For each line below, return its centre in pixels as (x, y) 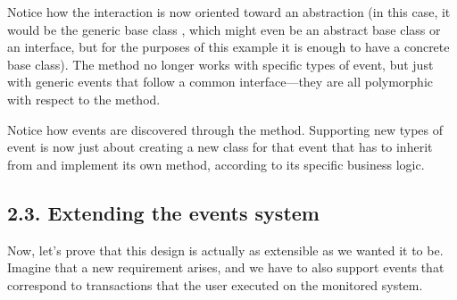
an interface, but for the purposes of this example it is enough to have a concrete (228, 47)
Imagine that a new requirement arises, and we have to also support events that (226, 267)
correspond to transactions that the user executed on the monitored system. (215, 284)
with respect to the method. (84, 99)
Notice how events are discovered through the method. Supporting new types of (225, 129)
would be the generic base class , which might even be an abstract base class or (224, 29)
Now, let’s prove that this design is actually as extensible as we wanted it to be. (225, 250)
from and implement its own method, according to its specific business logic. (216, 164)
